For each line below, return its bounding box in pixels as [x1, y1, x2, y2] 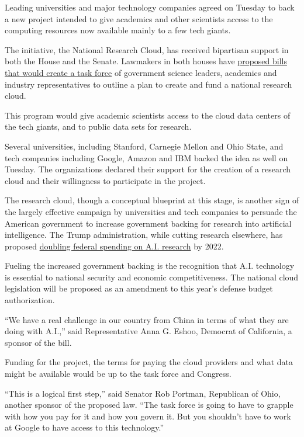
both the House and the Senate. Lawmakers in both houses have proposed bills [5, 55, 287, 67]
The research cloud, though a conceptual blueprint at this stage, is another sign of [5, 194, 299, 206]
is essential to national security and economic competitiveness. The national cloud [5, 270, 299, 283]
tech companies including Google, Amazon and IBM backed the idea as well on [5, 151, 288, 164]
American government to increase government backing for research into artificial [5, 217, 292, 229]
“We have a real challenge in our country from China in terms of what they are [5, 313, 289, 325]
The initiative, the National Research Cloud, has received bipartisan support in [5, 43, 289, 56]
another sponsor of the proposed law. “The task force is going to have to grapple [5, 398, 293, 411]
